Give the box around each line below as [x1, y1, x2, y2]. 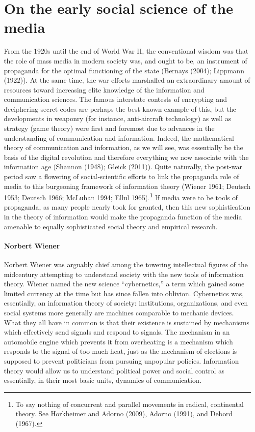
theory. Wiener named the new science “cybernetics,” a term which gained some [4, 278, 245, 289]
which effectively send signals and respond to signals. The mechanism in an [4, 327, 230, 337]
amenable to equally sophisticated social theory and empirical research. [4, 221, 218, 231]
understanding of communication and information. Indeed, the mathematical [4, 132, 234, 143]
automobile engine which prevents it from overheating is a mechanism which [4, 336, 233, 346]
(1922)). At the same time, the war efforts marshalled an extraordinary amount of [4, 75, 251, 85]
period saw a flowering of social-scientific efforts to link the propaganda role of [4, 171, 239, 182]
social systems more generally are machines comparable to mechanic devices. [4, 308, 234, 318]
